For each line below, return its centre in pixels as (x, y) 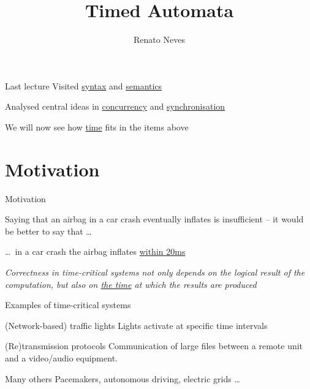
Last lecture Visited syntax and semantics (84, 85)
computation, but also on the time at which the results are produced (131, 284)
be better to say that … (48, 231)
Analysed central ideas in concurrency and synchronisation (115, 106)
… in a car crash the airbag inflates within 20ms (95, 251)
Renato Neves (159, 40)
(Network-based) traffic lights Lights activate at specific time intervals (136, 325)
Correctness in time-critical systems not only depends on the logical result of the (155, 272)
